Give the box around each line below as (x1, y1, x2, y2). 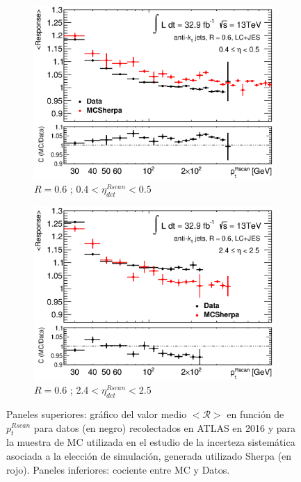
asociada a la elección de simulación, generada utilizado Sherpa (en (6, 448, 292, 463)
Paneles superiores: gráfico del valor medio (6, 406, 187, 421)
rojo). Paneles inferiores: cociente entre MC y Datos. (6, 462, 230, 476)
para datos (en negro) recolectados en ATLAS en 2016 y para (33, 420, 296, 435)
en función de (227, 406, 284, 421)
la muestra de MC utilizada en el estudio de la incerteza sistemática (6, 435, 295, 449)
